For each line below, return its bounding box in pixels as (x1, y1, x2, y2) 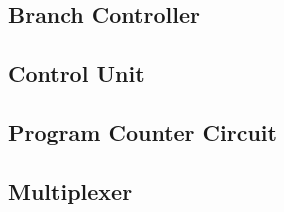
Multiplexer (8, 175, 133, 206)
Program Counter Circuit (8, 116, 277, 147)
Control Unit (8, 58, 145, 89)
